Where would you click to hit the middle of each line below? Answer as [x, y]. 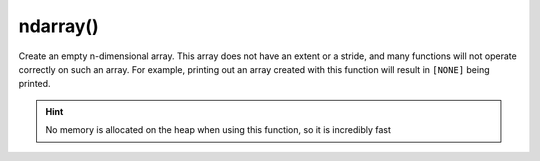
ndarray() [58, 26]
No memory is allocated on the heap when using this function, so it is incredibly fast [218, 130]
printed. [34, 84]
